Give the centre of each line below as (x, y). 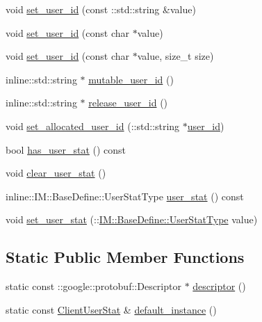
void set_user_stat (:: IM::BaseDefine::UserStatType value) (132, 219)
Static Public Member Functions (125, 257)
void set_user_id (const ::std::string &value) (101, 9)
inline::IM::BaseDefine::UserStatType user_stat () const (125, 196)
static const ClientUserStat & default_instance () (111, 309)
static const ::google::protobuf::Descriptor (93, 286)
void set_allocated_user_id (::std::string (93, 126)
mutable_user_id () (131, 79)
